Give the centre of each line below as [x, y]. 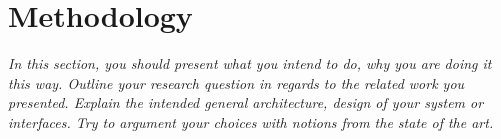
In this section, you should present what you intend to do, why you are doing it [250, 63]
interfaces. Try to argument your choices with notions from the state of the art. [251, 121]
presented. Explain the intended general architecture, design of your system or [246, 102]
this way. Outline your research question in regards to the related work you [236, 82]
